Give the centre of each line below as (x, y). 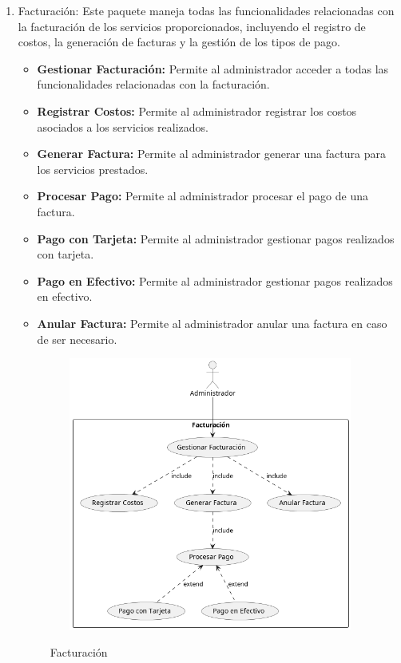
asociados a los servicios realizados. (123, 126)
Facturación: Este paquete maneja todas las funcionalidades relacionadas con (206, 10)
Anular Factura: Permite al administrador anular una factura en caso (212, 323)
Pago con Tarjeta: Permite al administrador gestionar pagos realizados (216, 238)
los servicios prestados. (93, 169)
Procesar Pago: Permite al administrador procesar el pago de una (202, 196)
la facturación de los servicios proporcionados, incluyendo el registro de (192, 26)
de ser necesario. (77, 339)
